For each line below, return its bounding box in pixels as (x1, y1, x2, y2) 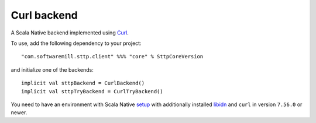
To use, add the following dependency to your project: (11, 40, 142, 47)
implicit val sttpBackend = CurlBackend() (21, 80, 145, 87)
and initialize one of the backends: (11, 66, 94, 73)
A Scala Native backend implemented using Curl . (11, 29, 129, 36)
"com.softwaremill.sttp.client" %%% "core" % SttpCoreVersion (21, 53, 204, 60)
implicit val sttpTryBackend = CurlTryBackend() (21, 88, 163, 94)
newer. (11, 109, 28, 116)
